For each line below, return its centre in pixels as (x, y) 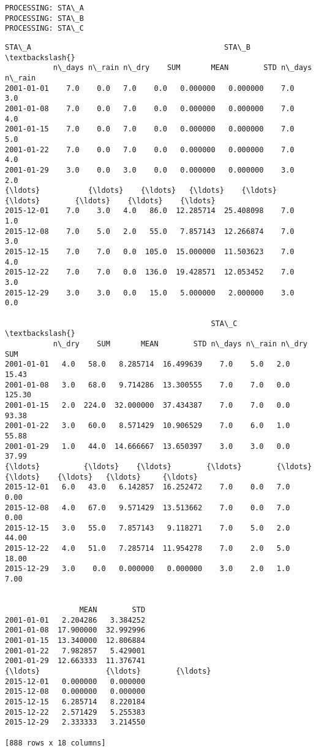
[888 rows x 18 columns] (55, 743)
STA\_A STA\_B (128, 47)
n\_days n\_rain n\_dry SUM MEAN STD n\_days (182, 68)
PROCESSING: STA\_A (44, 8)
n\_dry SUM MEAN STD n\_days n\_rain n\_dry (180, 344)
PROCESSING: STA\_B (44, 18)
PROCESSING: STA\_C (44, 29)
